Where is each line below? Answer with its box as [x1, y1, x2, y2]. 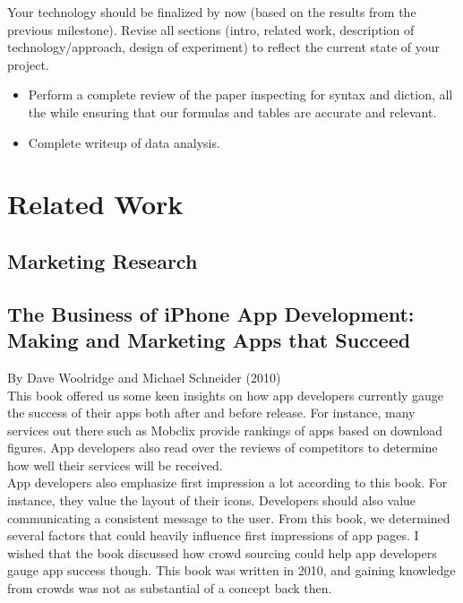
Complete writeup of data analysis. [28, 133, 220, 151]
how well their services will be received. [7, 455, 223, 474]
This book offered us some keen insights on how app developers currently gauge [7, 385, 444, 404]
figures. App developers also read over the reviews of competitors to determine [7, 438, 438, 457]
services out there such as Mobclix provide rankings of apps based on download [7, 420, 443, 439]
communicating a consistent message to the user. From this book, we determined [7, 508, 450, 527]
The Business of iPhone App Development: [7, 299, 415, 327]
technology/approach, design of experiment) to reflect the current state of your [7, 38, 440, 56]
